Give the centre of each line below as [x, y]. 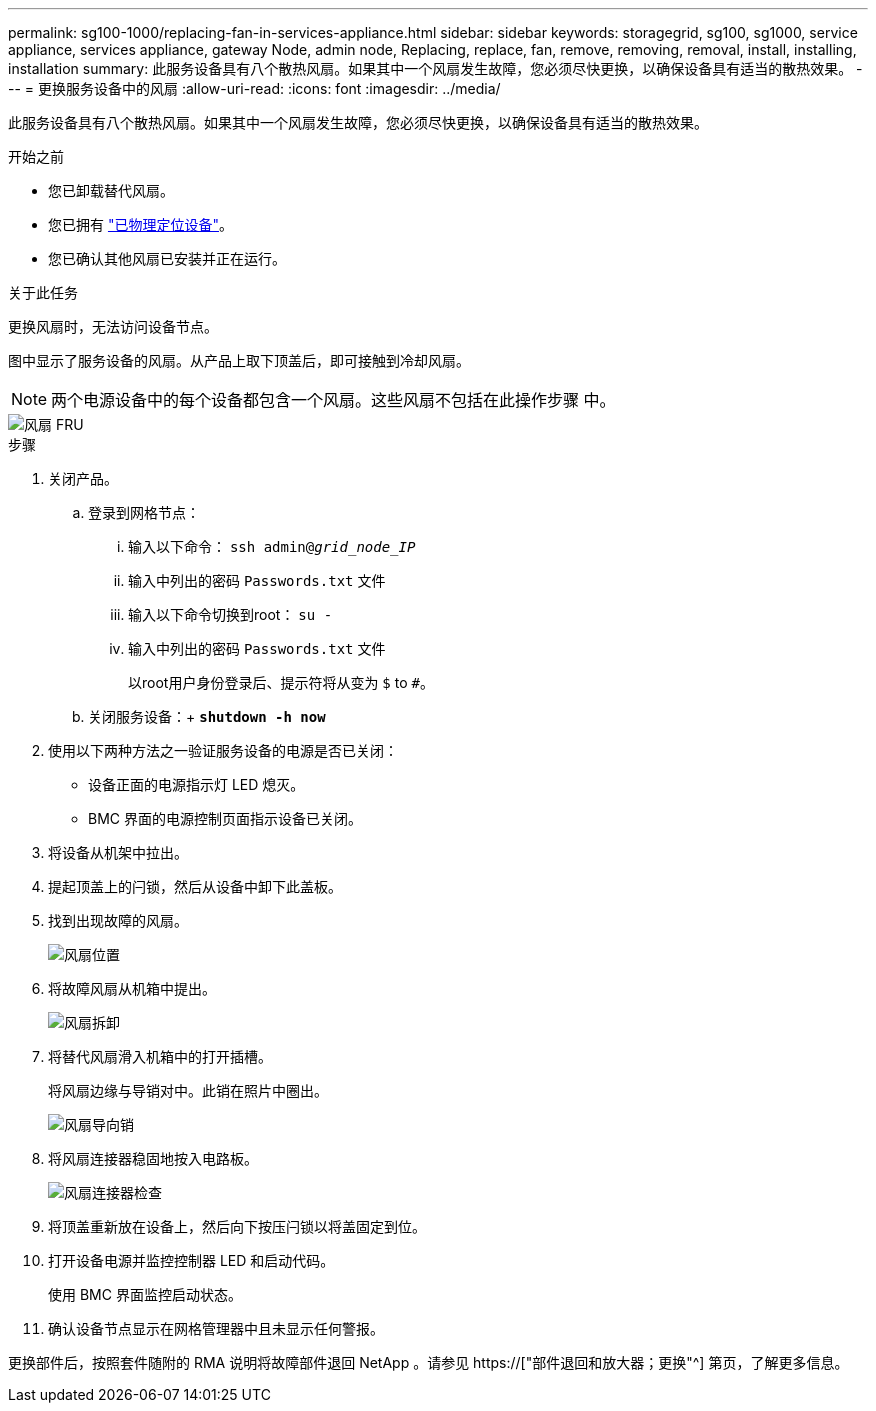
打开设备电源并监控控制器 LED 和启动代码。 [191, 1260]
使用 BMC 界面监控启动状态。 [145, 1294]
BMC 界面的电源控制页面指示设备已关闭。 [225, 818]
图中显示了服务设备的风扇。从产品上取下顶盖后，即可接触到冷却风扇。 [239, 360]
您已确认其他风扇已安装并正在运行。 [167, 258]
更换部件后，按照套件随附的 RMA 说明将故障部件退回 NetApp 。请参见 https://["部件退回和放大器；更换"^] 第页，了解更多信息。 [428, 1362]
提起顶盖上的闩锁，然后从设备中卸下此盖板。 [195, 886]
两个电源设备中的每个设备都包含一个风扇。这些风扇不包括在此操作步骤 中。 [333, 400]
